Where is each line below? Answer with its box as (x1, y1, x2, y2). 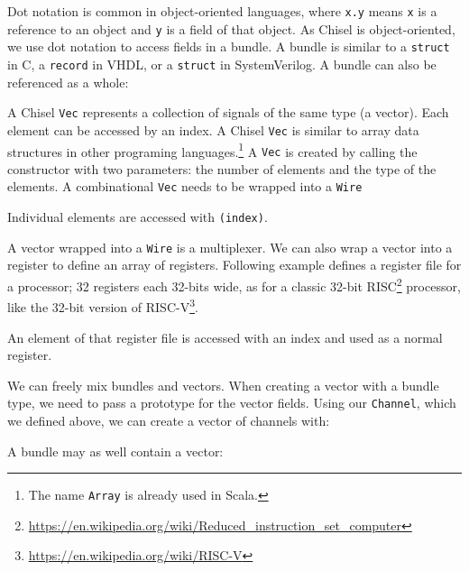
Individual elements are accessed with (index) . (7, 207, 268, 226)
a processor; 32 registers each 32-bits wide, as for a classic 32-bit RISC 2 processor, (7, 274, 461, 295)
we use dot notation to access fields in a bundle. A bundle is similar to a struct (7, 37, 450, 56)
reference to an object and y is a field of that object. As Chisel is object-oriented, (7, 19, 455, 38)
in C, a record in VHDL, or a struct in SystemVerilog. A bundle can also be (7, 54, 437, 73)
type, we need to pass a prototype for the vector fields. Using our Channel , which (7, 393, 456, 412)
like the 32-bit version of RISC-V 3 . (7, 295, 198, 316)
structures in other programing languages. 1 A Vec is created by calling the (7, 139, 418, 161)
